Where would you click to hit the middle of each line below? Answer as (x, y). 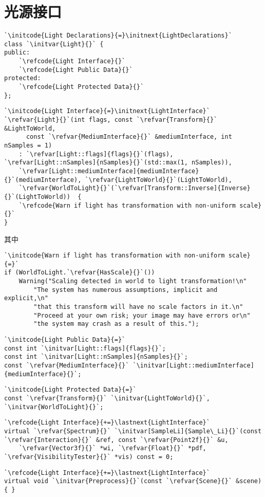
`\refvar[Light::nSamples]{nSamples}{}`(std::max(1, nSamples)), (118, 163)
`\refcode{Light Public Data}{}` (76, 70)
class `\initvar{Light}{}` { (54, 44)
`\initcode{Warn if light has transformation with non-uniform (115, 256)
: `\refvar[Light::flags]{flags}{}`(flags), (96, 154)
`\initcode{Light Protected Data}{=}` (70, 390)
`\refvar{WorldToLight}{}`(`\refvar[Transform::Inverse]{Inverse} (135, 188)
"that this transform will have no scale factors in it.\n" (138, 307)
